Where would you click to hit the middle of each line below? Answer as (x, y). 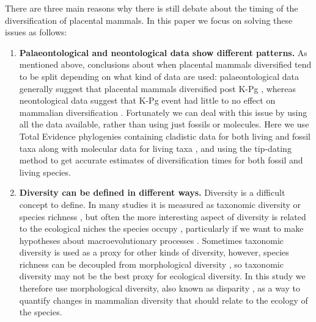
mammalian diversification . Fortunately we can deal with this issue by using (163, 112)
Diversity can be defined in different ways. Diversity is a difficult (152, 192)
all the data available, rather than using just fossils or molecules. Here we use (164, 124)
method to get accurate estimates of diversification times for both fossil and (161, 160)
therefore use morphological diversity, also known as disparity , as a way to (160, 288)
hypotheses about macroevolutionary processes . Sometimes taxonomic (152, 240)
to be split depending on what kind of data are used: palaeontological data (159, 76)
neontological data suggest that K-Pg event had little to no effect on (147, 100)
